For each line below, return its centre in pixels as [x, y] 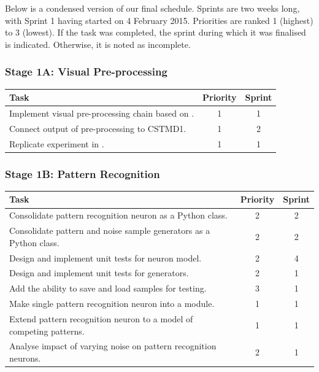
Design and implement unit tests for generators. [99, 273]
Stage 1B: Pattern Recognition [83, 173]
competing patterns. [47, 331]
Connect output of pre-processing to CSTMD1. [98, 128]
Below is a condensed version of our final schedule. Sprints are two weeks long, [152, 8]
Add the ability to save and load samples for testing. [108, 288]
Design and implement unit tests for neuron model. [106, 258]
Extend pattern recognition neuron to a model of [101, 318]
